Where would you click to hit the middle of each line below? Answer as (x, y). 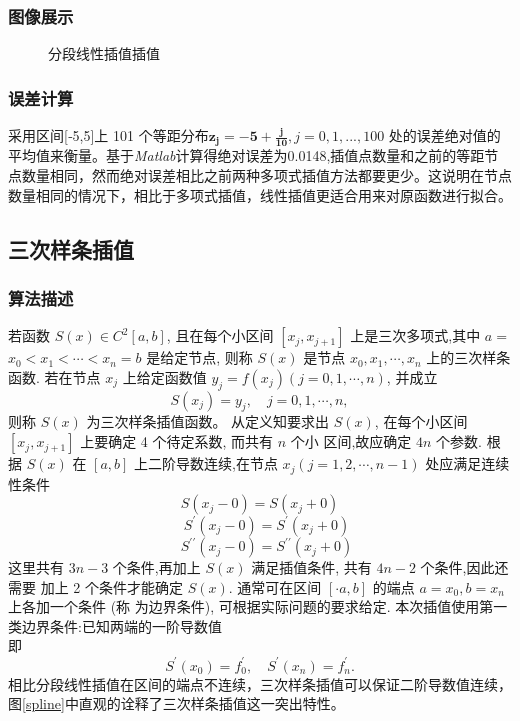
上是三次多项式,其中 (415, 335)
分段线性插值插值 (104, 53)
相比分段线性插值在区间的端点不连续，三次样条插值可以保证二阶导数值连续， (260, 683)
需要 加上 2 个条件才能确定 (95, 586)
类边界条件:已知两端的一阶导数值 (115, 625)
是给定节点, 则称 (199, 357)
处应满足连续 (467, 463)
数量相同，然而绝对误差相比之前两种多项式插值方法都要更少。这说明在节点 (266, 175)
